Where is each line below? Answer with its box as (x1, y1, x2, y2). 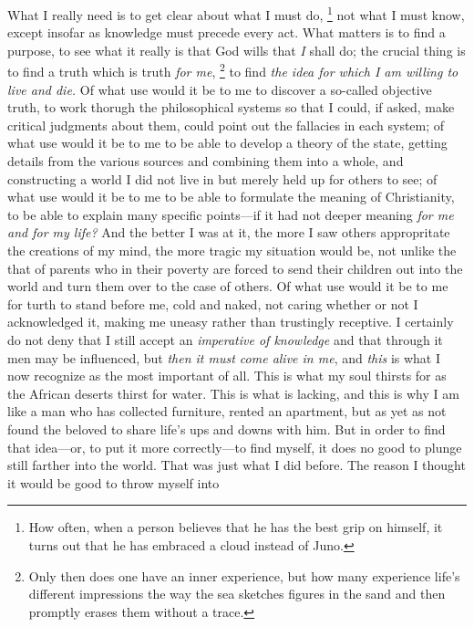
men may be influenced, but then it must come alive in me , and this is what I (7, 348, 441, 367)
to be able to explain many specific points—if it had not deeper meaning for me (7, 204, 454, 224)
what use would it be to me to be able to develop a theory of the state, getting (7, 133, 448, 152)
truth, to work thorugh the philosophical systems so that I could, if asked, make (7, 98, 455, 117)
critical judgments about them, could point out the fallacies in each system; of (7, 115, 445, 134)
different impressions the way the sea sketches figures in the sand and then (28, 584, 446, 603)
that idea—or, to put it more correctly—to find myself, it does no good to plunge (7, 437, 462, 456)
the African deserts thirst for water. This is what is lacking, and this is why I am (7, 383, 459, 402)
